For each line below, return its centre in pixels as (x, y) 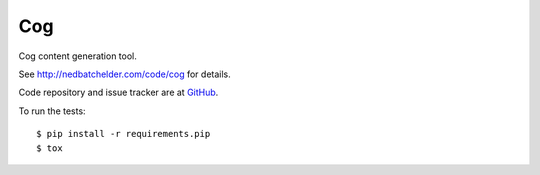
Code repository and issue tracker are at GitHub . (118, 92)
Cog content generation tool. (77, 56)
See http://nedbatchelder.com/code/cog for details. (125, 74)
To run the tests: (52, 111)
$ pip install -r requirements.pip (123, 134)
